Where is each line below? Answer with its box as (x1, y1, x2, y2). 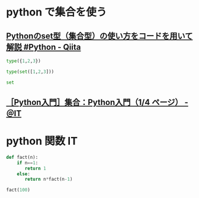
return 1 (24, 165, 46, 171)
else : (17, 171, 31, 177)
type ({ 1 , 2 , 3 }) (6, 58, 41, 64)
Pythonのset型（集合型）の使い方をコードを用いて (6, 31, 193, 41)
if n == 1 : (17, 159, 38, 166)
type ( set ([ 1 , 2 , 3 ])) (6, 69, 54, 75)
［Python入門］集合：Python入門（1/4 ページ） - (6, 97, 188, 107)
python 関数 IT (6, 135, 78, 148)
